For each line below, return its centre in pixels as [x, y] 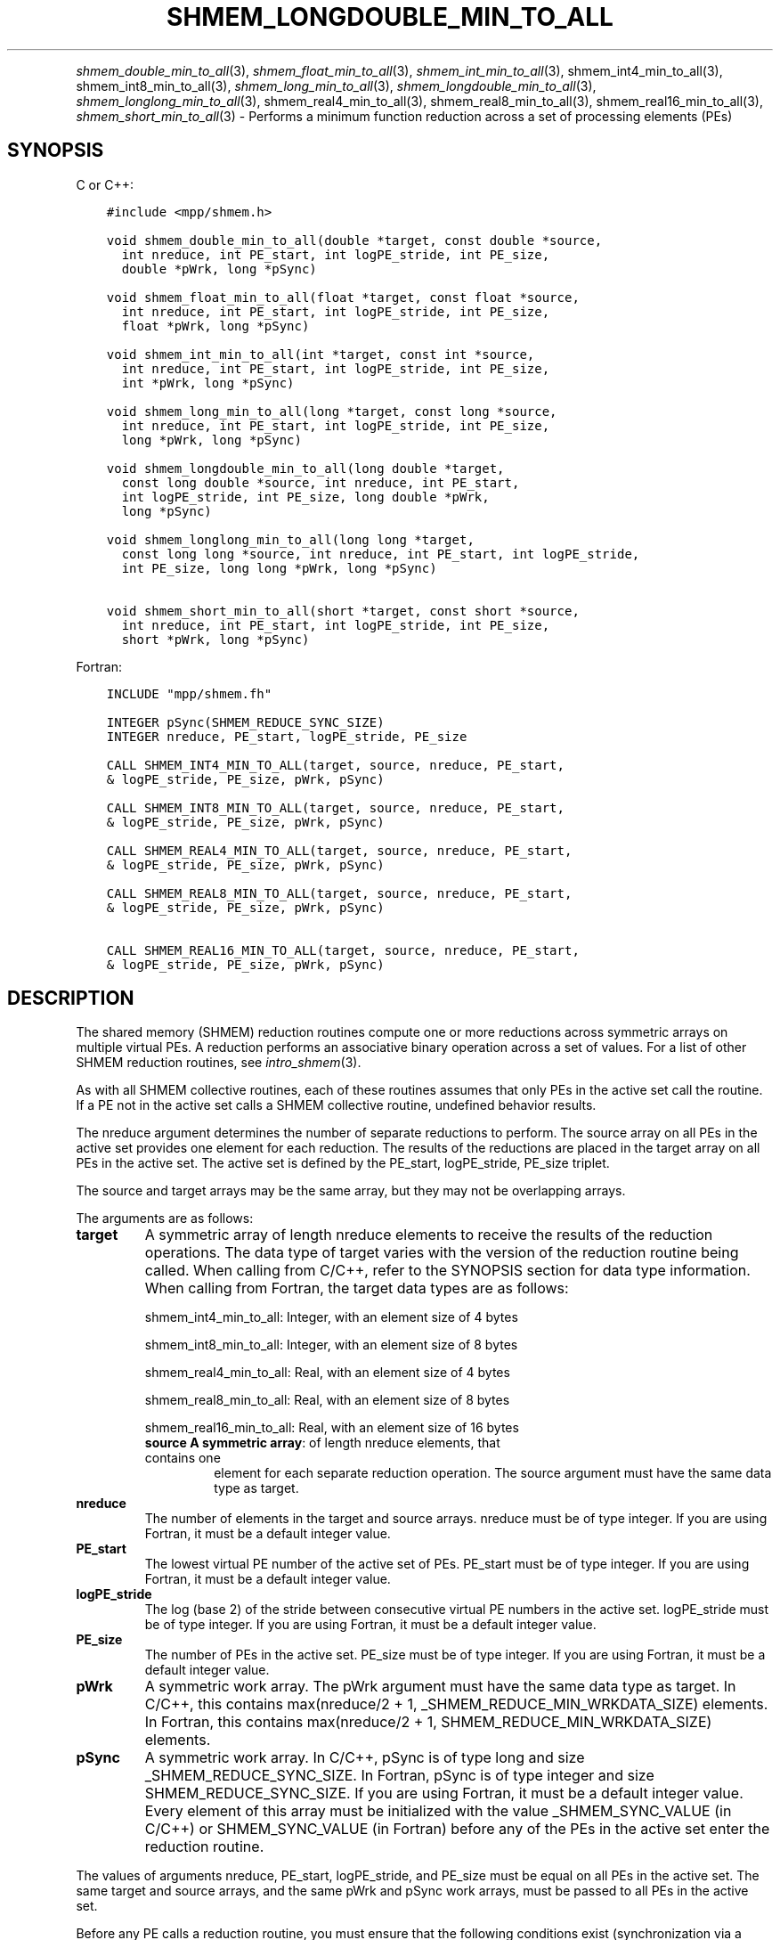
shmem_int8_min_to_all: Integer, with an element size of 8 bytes [331, 1345]
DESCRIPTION [71, 999]
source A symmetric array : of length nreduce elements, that [322, 1443]
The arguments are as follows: [165, 1219]
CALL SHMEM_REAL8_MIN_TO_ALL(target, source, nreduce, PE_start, [339, 893]
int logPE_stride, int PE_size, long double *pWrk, [305, 497]
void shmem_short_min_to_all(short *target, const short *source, [343, 611]
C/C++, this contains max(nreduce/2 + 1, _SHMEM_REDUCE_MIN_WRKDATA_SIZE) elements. [456, 1704]
